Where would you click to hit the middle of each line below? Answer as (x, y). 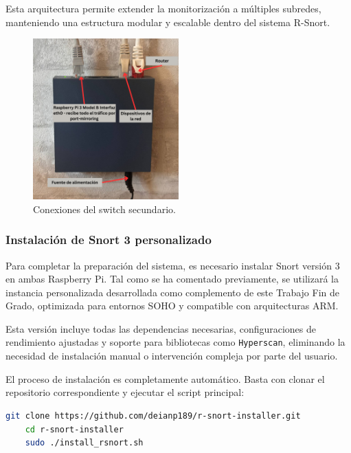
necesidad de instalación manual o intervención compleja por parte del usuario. (172, 356)
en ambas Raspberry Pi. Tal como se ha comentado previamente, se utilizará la (172, 279)
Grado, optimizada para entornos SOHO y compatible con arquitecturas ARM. (172, 306)
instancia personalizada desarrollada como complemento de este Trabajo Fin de (172, 292)
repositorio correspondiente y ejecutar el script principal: (125, 392)
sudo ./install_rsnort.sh (84, 443)
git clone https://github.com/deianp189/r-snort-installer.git (153, 416)
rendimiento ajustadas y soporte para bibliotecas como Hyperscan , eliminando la (175, 342)
